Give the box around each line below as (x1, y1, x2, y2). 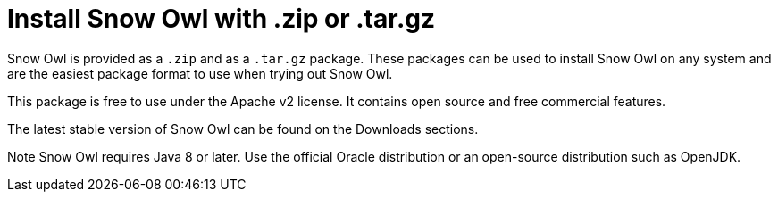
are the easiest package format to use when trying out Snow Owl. (7, 65, 393, 81)
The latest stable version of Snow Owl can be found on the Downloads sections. (7, 120, 479, 137)
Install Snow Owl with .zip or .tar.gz (7, 4, 435, 34)
